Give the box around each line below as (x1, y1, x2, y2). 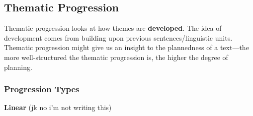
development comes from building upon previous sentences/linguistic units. (4, 32, 233, 43)
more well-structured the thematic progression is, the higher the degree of (4, 52, 228, 62)
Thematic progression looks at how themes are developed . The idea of (4, 23, 222, 33)
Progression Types (4, 83, 80, 95)
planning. (4, 61, 32, 72)
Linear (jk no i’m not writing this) (4, 102, 112, 113)
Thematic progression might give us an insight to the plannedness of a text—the (4, 42, 249, 53)
